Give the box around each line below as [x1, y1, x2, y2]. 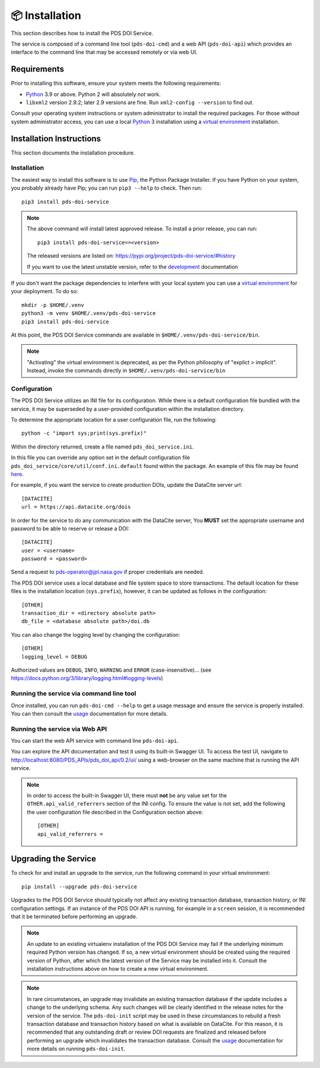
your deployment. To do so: [11, 288, 78, 295]
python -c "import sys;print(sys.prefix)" [21, 430, 147, 437]
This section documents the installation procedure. [11, 149, 135, 156]
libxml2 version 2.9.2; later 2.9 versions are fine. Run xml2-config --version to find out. [25, 99, 254, 106]
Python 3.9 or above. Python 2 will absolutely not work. [25, 91, 161, 98]
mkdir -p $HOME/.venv [21, 302, 84, 308]
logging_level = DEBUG [21, 653, 88, 660]
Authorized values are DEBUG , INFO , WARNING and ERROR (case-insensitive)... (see [11, 666, 212, 673]
